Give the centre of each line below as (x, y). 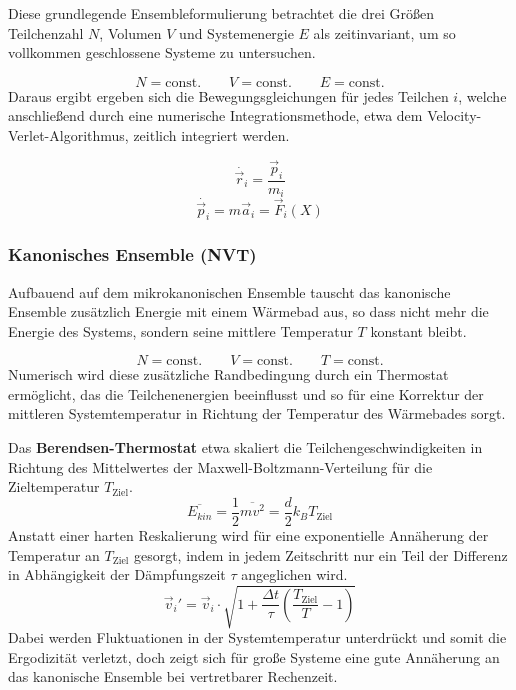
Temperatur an (54, 554)
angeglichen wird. (294, 574)
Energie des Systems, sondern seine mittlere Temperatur (180, 330)
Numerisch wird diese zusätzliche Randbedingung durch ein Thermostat (228, 374)
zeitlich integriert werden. (211, 134)
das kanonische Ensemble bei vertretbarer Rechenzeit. (173, 676)
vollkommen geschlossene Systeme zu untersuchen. (162, 52)
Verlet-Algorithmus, (68, 134)
